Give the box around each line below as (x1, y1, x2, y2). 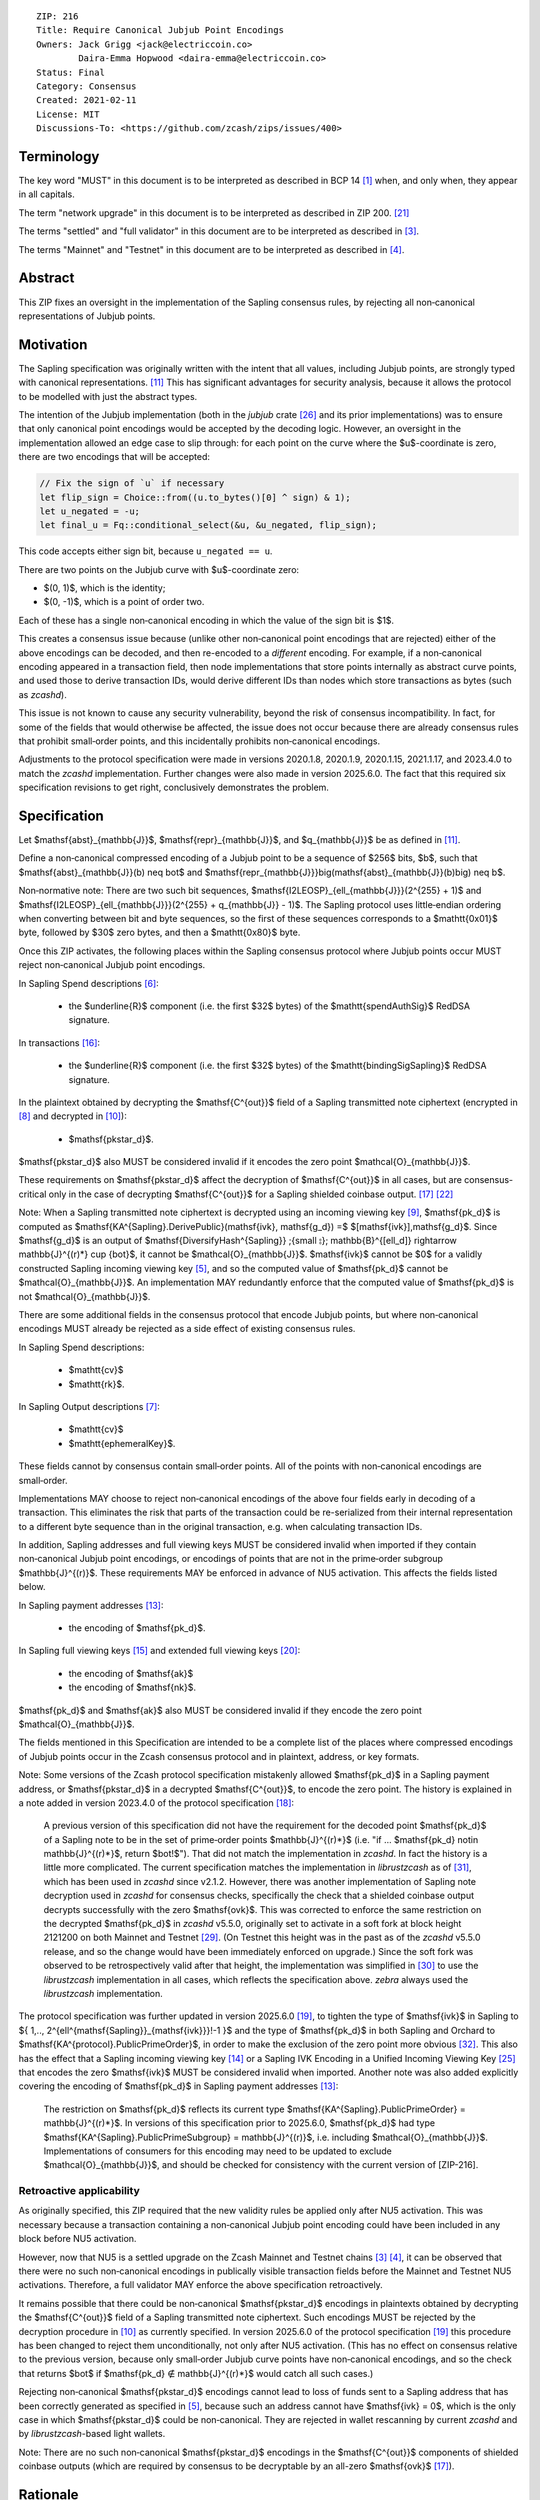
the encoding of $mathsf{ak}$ (68, 1667, 194, 1679)
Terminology (18, 148, 100, 165)
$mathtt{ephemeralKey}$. (68, 1437, 176, 1449)
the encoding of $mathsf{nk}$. (68, 1681, 197, 1694)
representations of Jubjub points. (18, 310, 156, 322)
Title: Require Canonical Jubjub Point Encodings (36, 25, 285, 36)
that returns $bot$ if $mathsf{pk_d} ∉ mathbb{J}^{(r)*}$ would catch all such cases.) (18, 2367, 374, 2379)
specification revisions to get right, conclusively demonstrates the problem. (18, 781, 330, 794)
